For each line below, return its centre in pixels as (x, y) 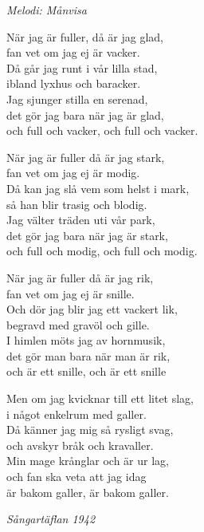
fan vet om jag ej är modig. (73, 173)
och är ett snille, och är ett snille (86, 371)
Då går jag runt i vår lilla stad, (82, 67)
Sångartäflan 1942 (51, 519)
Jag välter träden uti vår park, (81, 220)
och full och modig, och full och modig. (102, 251)
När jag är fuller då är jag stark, (86, 157)
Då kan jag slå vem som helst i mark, (98, 188)
